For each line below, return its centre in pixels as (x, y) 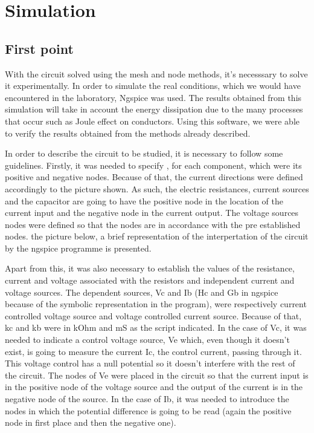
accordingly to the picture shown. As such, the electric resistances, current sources (157, 188)
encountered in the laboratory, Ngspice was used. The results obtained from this (153, 97)
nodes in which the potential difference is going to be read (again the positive (148, 410)
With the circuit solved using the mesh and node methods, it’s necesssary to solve (156, 73)
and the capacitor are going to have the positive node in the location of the (144, 200)
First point (39, 48)
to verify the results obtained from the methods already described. (128, 133)
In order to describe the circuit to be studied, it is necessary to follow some (144, 153)
